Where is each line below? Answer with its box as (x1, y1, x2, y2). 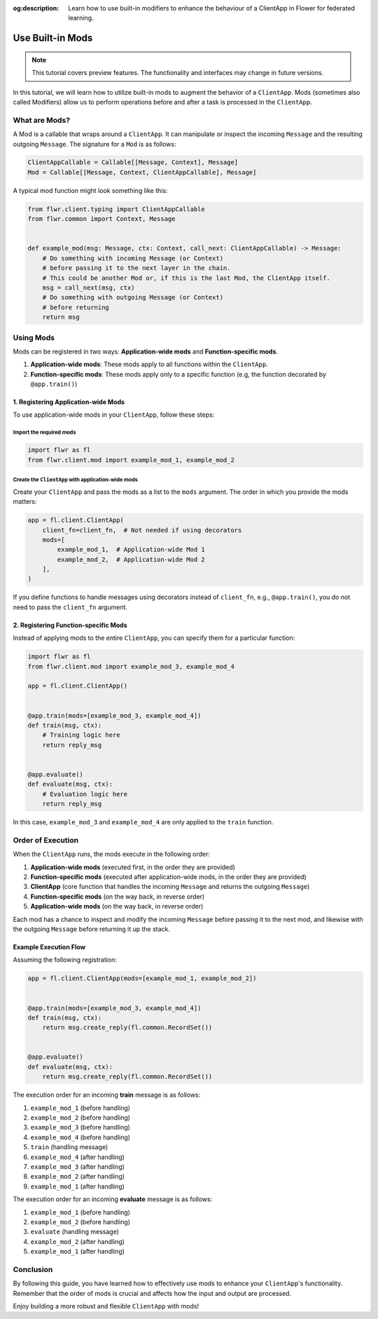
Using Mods (13, 333, 55, 342)
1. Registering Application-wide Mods (13, 398, 125, 406)
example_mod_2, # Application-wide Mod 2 (57, 555, 206, 563)
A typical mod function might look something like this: (13, 186, 168, 194)
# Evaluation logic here (42, 790, 128, 798)
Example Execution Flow (13, 942, 86, 951)
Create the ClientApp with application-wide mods (13, 476, 138, 483)
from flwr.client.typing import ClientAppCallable (27, 205, 206, 213)
